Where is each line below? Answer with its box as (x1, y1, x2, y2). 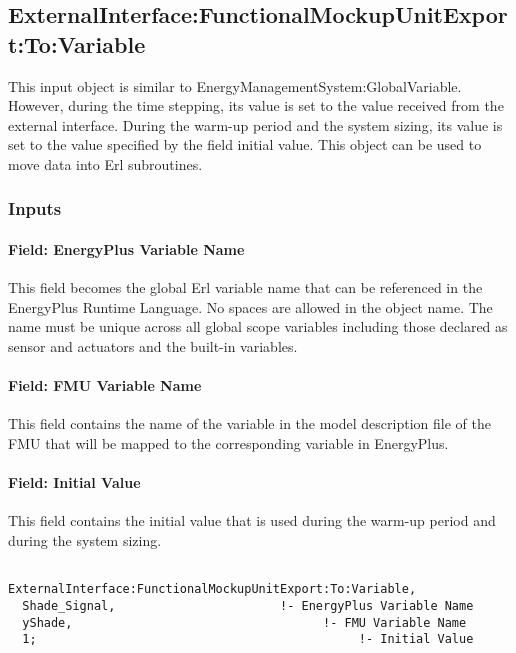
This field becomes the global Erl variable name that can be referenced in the (8, 277, 483, 298)
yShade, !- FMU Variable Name (22, 615, 467, 630)
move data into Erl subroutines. (8, 153, 203, 174)
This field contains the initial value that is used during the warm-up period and (8, 510, 496, 531)
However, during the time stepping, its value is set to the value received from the (8, 95, 504, 116)
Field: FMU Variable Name (8, 375, 202, 396)
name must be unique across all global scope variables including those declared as (8, 316, 508, 337)
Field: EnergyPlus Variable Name (8, 239, 245, 259)
